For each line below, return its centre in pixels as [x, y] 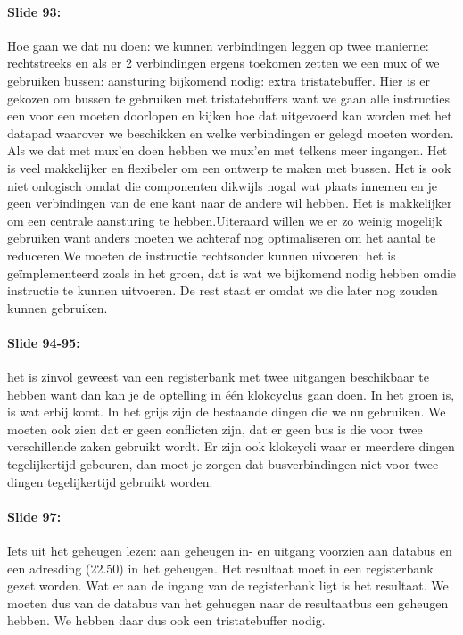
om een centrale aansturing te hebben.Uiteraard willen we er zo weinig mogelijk [225, 220]
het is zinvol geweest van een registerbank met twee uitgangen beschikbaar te [218, 377]
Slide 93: [34, 11]
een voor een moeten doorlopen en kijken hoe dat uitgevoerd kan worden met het [230, 115]
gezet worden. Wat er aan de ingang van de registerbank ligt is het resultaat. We [228, 586]
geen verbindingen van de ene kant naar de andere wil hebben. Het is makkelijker [230, 203]
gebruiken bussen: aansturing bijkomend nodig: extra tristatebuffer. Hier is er [219, 80]
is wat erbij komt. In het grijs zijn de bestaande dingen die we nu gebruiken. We [227, 412]
